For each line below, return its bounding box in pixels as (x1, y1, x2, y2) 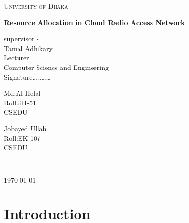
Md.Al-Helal (4, 88, 41, 98)
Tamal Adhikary (4, 43, 53, 53)
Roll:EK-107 (4, 133, 41, 143)
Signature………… (4, 71, 51, 82)
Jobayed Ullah (4, 123, 47, 133)
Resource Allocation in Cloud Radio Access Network (4, 17, 185, 27)
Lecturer (4, 52, 29, 63)
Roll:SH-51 (4, 97, 36, 107)
